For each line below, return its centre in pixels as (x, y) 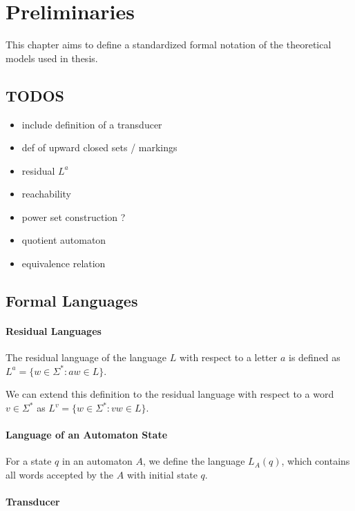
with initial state (162, 475)
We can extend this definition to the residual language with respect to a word (170, 394)
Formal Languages (72, 301)
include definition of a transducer (92, 124)
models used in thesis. (52, 58)
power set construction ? (74, 216)
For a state (29, 461)
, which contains (316, 461)
